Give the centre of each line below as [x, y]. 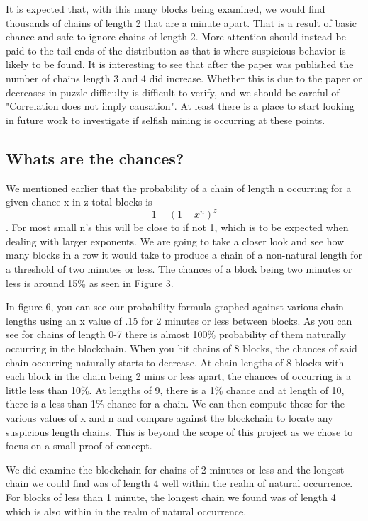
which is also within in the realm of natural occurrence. [126, 511]
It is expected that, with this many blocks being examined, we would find [166, 9]
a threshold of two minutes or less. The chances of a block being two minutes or [179, 269]
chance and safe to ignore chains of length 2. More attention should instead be [176, 37]
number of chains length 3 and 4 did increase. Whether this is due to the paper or [184, 78]
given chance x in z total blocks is [79, 202]
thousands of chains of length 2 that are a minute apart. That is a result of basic [181, 22]
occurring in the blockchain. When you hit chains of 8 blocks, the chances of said [182, 348]
